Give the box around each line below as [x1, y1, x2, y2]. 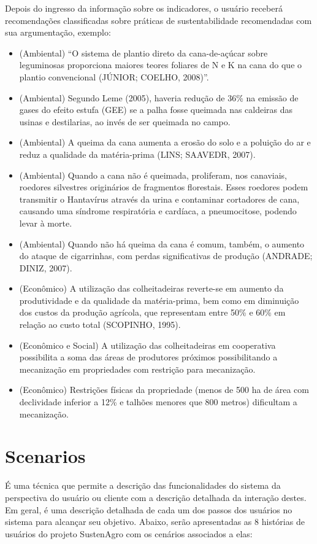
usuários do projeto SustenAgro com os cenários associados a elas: [5, 527, 253, 540]
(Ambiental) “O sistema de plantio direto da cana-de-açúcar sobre [19, 46, 268, 59]
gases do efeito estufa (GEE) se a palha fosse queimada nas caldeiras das [19, 103, 293, 116]
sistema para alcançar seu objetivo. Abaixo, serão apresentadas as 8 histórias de [5, 515, 305, 528]
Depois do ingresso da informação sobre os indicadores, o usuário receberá [5, 2, 283, 14]
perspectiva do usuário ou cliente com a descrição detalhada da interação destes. [5, 491, 307, 503]
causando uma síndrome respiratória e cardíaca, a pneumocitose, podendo [19, 204, 297, 217]
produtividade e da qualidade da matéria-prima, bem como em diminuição [19, 293, 299, 306]
